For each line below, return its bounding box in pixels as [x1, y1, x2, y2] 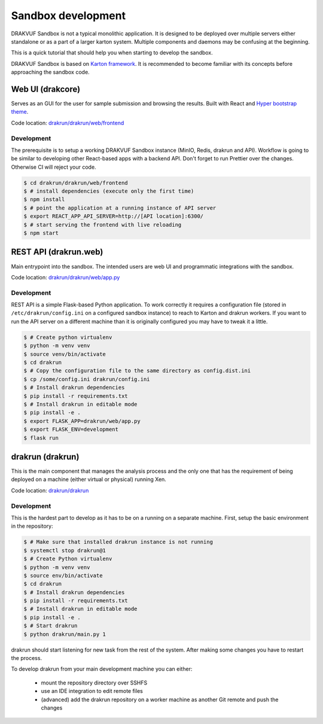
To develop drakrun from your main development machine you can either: [11, 665, 193, 673]
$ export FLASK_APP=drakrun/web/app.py [23, 418, 141, 424]
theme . [11, 108, 29, 115]
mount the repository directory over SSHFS [41, 679, 148, 686]
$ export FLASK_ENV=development [23, 426, 119, 433]
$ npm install [23, 196, 65, 203]
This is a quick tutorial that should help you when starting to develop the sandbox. [11, 49, 214, 56]
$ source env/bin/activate [23, 572, 103, 579]
